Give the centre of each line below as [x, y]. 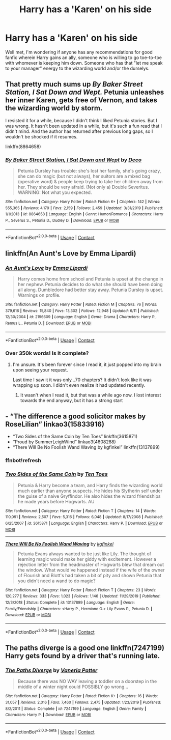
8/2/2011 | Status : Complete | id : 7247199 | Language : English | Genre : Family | [76, 708]
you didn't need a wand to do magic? [56, 581]
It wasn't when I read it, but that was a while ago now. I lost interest [91, 395]
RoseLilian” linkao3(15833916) [55, 424]
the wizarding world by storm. [54, 108]
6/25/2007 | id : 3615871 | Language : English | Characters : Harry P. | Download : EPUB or [84, 523]
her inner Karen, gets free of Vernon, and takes [81, 100]
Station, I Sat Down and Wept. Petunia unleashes [85, 92]
